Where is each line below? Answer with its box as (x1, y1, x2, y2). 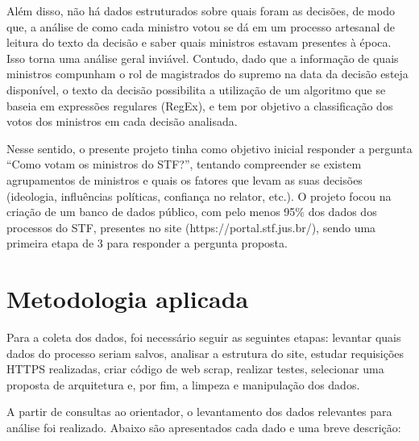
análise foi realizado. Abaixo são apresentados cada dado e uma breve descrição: (6, 419, 401, 435)
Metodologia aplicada (6, 282, 249, 315)
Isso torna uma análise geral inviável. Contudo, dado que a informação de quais (6, 49, 399, 66)
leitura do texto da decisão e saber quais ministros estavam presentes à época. (6, 34, 392, 51)
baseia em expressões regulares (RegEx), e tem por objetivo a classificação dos (6, 97, 393, 114)
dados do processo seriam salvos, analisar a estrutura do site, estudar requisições (6, 344, 404, 361)
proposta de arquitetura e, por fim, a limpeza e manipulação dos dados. (6, 376, 360, 393)
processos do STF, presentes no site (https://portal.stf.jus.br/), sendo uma (6, 218, 376, 235)
